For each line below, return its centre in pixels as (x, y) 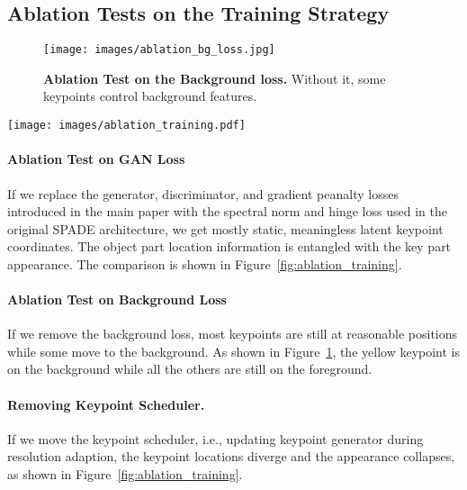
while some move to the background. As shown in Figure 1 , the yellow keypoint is (233, 351)
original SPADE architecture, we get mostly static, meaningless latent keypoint (225, 228)
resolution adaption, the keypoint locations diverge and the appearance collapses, (231, 456)
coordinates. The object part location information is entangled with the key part (229, 246)
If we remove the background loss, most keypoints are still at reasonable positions (233, 334)
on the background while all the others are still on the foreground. (190, 369)
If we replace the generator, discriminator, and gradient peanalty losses (203, 193)
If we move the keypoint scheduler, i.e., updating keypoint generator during (216, 438)
